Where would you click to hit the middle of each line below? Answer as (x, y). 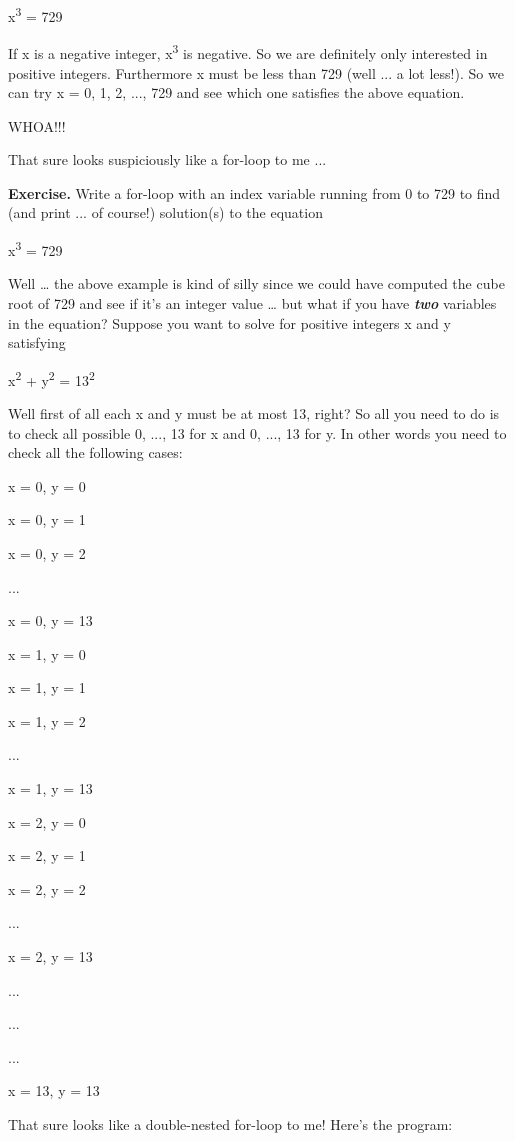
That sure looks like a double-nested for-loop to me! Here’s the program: (230, 1124)
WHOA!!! (37, 125)
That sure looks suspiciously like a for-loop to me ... (167, 159)
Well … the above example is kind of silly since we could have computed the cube (256, 283)
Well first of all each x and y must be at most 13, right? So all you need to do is (254, 412)
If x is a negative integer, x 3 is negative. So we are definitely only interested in (248, 51)
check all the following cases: (95, 452)
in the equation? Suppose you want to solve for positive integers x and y (229, 322)
